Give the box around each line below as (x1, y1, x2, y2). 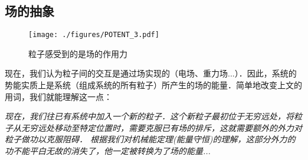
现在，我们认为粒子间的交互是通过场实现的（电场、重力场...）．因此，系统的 (5, 67, 297, 79)
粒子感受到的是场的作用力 (28, 47, 127, 59)
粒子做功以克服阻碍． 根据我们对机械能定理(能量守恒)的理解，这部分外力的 (5, 133, 296, 145)
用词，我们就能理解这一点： (5, 90, 112, 102)
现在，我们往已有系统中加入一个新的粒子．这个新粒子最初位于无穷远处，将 (5, 110, 294, 122)
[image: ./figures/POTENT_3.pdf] (28, 31, 159, 39)
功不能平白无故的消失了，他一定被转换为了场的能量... (5, 145, 211, 157)
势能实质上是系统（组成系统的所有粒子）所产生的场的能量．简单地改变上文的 (5, 79, 302, 91)
